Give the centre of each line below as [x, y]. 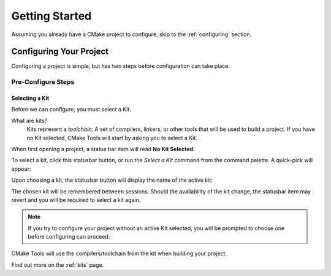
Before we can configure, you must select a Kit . [71, 110]
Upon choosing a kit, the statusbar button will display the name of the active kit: [112, 180]
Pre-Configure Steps [43, 82]
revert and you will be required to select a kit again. [76, 200]
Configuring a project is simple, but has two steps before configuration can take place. [120, 66]
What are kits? [29, 121]
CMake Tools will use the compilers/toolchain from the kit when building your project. [119, 253]
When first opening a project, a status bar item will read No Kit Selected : [103, 149]
